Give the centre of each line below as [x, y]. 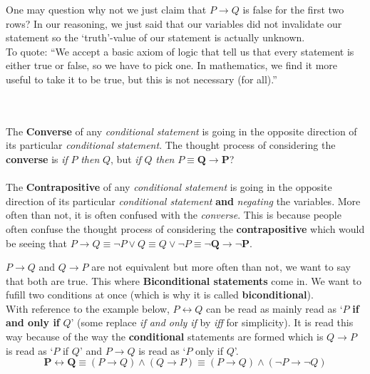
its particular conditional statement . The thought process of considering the [171, 145]
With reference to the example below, [88, 308]
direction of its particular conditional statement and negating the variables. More [183, 201]
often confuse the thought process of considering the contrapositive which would [185, 228]
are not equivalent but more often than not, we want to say [221, 267]
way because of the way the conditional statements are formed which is [165, 337]
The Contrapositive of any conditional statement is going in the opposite [169, 187]
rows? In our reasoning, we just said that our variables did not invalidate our [174, 23]
